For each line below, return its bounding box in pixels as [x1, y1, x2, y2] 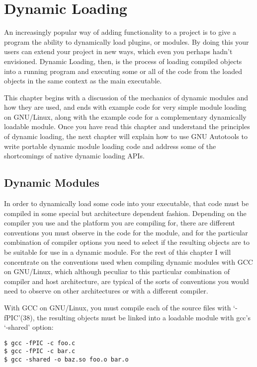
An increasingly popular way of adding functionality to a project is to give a [4, 27, 236, 37]
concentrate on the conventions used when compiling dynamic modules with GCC [4, 256, 253, 267]
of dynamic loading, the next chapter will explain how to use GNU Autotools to [4, 131, 248, 142]
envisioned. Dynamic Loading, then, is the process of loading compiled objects [4, 56, 242, 66]
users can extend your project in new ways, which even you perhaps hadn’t [4, 46, 233, 57]
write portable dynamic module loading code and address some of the [4, 141, 216, 151]
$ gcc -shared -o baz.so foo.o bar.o [4, 356, 129, 364]
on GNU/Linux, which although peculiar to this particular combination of [4, 266, 230, 277]
